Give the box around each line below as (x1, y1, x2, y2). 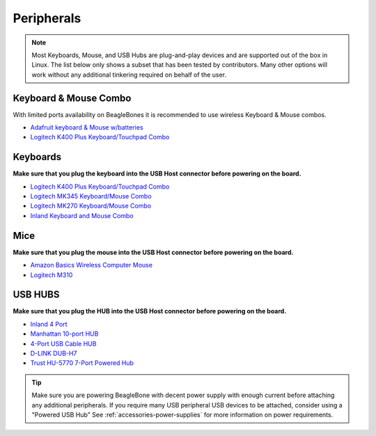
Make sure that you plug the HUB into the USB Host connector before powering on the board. (13, 307, 287, 316)
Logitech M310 (30, 270, 73, 279)
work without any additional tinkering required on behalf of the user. (31, 70, 226, 79)
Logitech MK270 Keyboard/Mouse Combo (30, 202, 152, 210)
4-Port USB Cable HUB (30, 339, 97, 348)
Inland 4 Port (30, 320, 68, 328)
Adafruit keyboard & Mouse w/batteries (30, 123, 143, 132)
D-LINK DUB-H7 (30, 349, 77, 358)
